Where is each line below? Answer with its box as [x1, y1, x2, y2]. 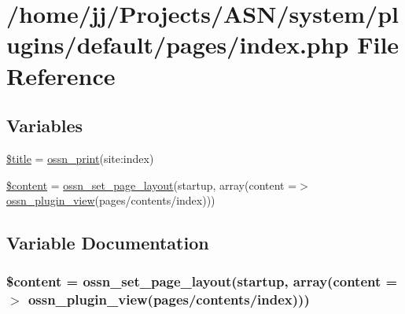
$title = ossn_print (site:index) [6, 150, 154, 166]
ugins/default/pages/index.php [6, 28, 349, 61]
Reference [6, 59, 116, 91]
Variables [6, 113, 83, 138]
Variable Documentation [6, 231, 209, 255]
